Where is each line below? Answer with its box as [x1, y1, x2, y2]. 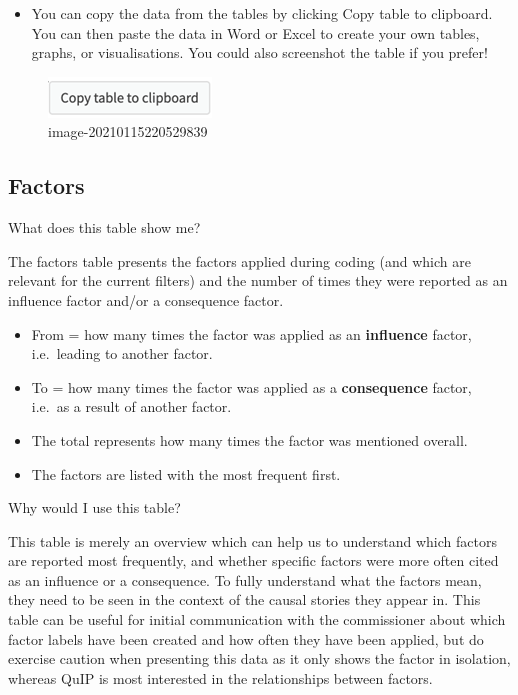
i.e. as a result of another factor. [31, 396, 232, 417]
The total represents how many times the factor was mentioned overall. [31, 429, 468, 450]
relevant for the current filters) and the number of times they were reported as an [8, 270, 508, 291]
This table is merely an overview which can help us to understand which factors [8, 530, 497, 551]
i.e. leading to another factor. [31, 343, 213, 364]
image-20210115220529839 [48, 121, 208, 142]
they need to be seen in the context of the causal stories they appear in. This [8, 589, 481, 610]
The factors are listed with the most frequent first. [31, 463, 341, 484]
